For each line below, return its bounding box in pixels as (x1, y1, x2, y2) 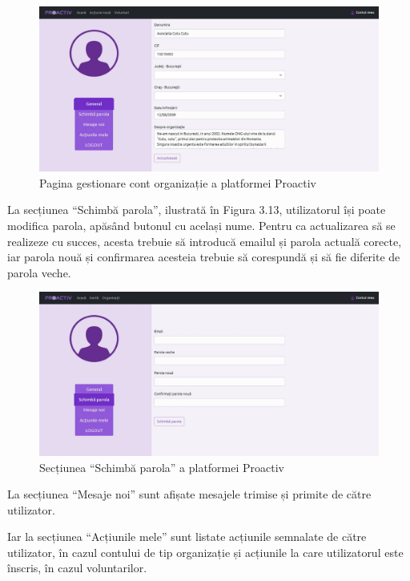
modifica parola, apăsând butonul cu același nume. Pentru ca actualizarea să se (7, 216, 396, 233)
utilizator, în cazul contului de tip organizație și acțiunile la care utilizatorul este (7, 543, 404, 560)
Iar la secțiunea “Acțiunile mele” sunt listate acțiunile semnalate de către (7, 528, 367, 545)
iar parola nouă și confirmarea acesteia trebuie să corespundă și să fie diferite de (7, 248, 400, 265)
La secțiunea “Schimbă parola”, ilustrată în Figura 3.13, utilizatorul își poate (7, 201, 386, 218)
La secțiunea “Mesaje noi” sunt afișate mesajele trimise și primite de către (7, 486, 372, 502)
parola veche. (7, 264, 71, 280)
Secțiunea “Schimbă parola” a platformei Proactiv (39, 458, 284, 475)
